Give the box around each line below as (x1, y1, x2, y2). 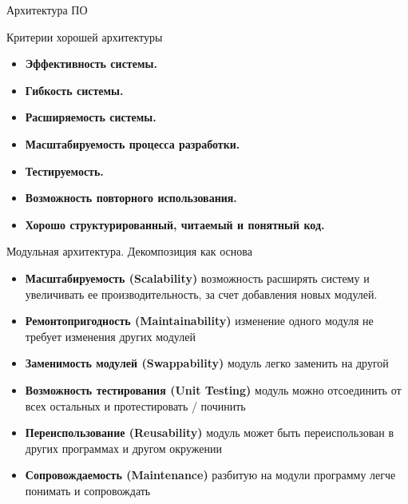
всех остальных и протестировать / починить (25, 397, 246, 414)
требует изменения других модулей (25, 327, 196, 344)
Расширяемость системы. (25, 109, 156, 125)
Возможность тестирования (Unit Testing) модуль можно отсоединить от (25, 381, 402, 398)
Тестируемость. (25, 162, 104, 179)
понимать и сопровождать (25, 482, 151, 498)
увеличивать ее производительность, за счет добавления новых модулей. (25, 285, 378, 302)
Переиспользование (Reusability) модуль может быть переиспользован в (25, 424, 394, 441)
